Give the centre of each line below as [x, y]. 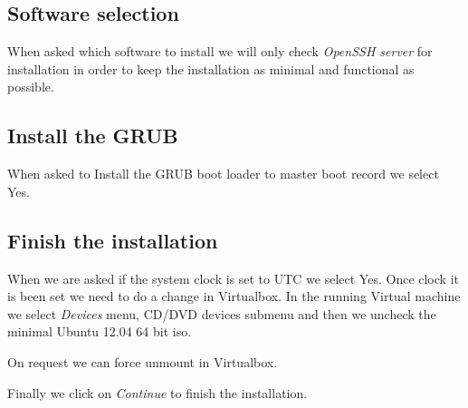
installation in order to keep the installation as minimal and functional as [211, 68]
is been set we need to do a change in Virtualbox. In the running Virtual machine [234, 296]
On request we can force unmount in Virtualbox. [143, 361]
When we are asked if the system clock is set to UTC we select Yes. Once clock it [233, 278]
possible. [31, 87]
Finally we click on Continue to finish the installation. [158, 392]
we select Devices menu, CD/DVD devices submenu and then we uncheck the [222, 313]
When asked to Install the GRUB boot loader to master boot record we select [223, 174]
